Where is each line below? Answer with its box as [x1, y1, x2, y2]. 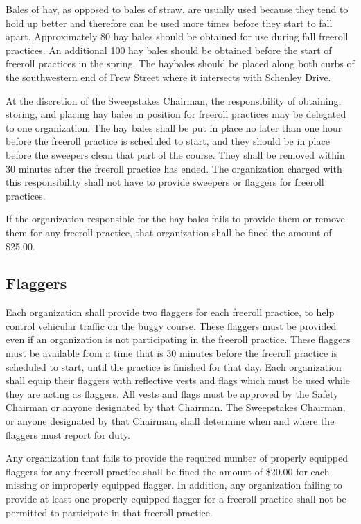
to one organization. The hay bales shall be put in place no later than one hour [6, 120, 342, 134]
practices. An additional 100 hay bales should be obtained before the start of [6, 42, 332, 57]
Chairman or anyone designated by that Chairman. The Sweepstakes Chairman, [6, 400, 346, 414]
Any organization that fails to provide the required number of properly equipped [6, 451, 348, 465]
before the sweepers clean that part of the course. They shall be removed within [6, 147, 345, 161]
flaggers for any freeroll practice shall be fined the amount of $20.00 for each [6, 464, 330, 478]
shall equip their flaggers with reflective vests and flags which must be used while [6, 373, 350, 387]
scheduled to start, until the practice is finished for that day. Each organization [6, 359, 342, 374]
